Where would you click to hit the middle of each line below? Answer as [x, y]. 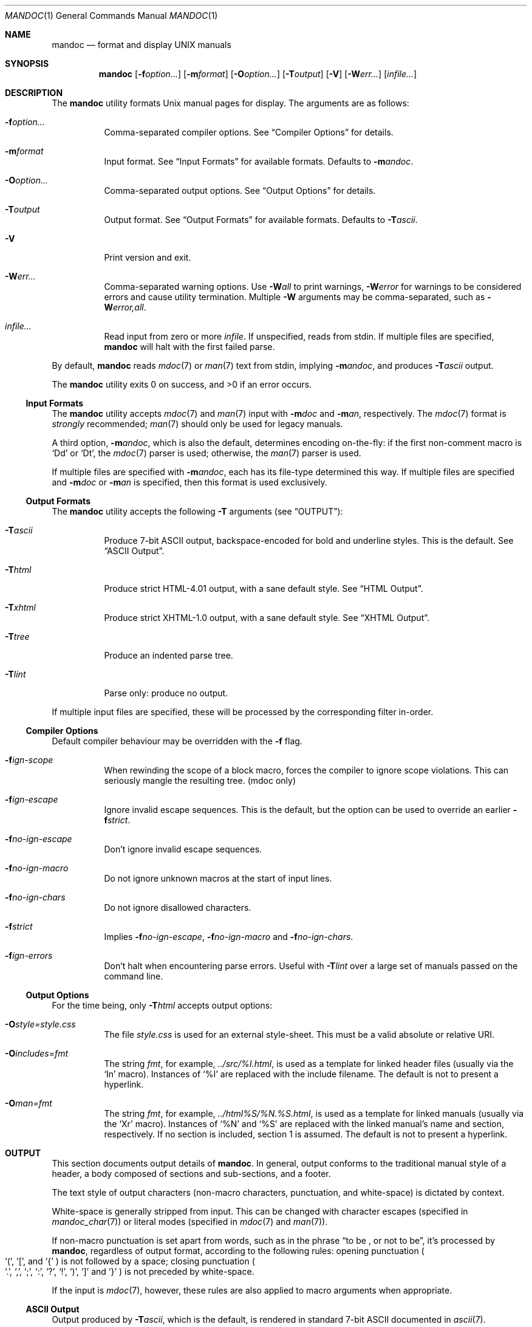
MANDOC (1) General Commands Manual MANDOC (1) [111, 15]
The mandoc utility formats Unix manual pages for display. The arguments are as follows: [230, 103]
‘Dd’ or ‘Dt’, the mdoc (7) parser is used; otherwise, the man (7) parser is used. [206, 453]
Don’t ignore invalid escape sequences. [183, 849]
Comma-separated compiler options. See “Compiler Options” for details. [249, 132]
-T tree [17, 636]
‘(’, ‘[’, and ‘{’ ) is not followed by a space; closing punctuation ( [130, 1261]
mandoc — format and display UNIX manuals [142, 45]
